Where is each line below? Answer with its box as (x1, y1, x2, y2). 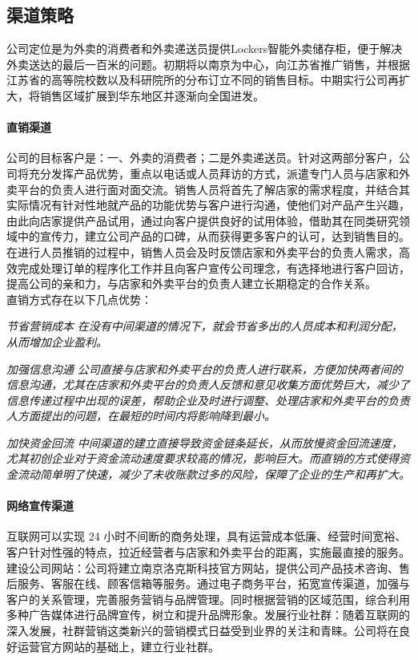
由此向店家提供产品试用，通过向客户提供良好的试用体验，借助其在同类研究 (6, 212, 399, 229)
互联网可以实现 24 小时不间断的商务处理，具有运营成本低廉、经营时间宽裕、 (6, 528, 407, 545)
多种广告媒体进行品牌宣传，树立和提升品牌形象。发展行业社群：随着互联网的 (6, 606, 410, 623)
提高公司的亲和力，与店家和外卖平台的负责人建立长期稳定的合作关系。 (6, 275, 376, 292)
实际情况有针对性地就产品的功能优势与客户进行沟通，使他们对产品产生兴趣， (6, 196, 410, 213)
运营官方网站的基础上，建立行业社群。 (17, 638, 219, 654)
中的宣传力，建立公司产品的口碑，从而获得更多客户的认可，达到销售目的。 (17, 228, 410, 245)
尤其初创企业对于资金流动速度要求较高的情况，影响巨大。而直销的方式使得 (6, 450, 399, 467)
